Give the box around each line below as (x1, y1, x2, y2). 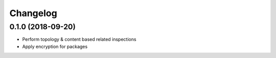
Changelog (9, 8, 57, 19)
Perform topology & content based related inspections (22, 36, 136, 42)
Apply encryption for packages (22, 43, 88, 49)
